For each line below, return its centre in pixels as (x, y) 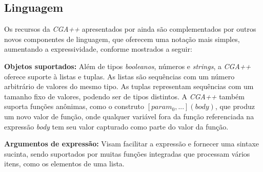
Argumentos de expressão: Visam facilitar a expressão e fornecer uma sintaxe (131, 144)
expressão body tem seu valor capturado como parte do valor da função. (116, 126)
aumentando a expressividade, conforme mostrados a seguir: (98, 49)
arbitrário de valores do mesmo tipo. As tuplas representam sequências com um (129, 86)
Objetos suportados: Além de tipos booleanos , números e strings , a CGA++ (128, 66)
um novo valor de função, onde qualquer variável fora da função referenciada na (129, 116)
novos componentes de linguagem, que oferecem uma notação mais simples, (122, 39)
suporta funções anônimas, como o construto (74, 106)
